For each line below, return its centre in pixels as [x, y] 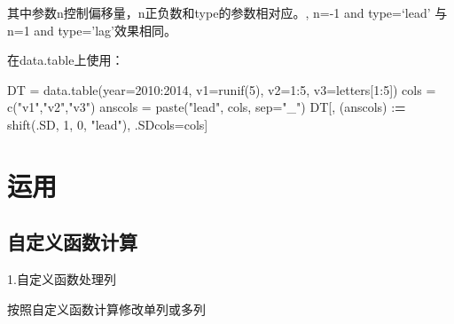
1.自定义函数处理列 [62, 279]
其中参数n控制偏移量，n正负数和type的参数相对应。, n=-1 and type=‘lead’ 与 [227, 12]
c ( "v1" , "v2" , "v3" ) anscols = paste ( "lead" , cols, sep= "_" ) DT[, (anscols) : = [207, 107]
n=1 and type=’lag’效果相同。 [92, 30]
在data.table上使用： [66, 60]
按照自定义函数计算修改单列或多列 [106, 308]
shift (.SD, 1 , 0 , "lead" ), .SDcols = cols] [108, 124]
